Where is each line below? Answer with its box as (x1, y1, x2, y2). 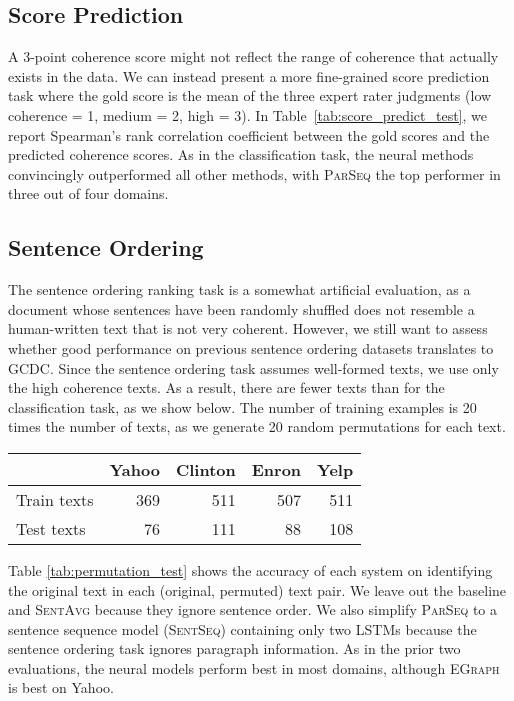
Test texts (16, 516, 86, 540)
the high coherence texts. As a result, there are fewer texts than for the (8, 377, 445, 398)
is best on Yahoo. (8, 677, 114, 698)
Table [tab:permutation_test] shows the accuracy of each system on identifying (8, 559, 493, 580)
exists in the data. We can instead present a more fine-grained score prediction (8, 65, 490, 86)
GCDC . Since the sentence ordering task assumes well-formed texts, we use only (8, 357, 499, 378)
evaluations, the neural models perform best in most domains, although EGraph (8, 657, 500, 678)
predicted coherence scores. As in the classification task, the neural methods (8, 144, 474, 165)
